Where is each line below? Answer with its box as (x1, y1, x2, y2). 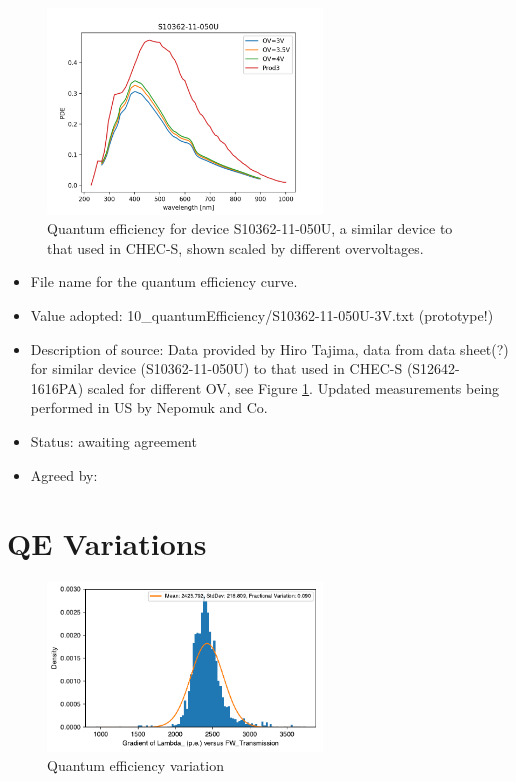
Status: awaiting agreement (30, 431, 197, 452)
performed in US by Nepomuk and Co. (30, 397, 268, 418)
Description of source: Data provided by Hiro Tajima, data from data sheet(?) (30, 338, 509, 359)
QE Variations (7, 523, 207, 564)
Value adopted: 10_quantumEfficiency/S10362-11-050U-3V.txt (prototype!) (30, 305, 494, 326)
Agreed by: (30, 464, 98, 485)
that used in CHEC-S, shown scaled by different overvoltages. (47, 237, 424, 258)
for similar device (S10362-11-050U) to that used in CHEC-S (30, 358, 403, 379)
